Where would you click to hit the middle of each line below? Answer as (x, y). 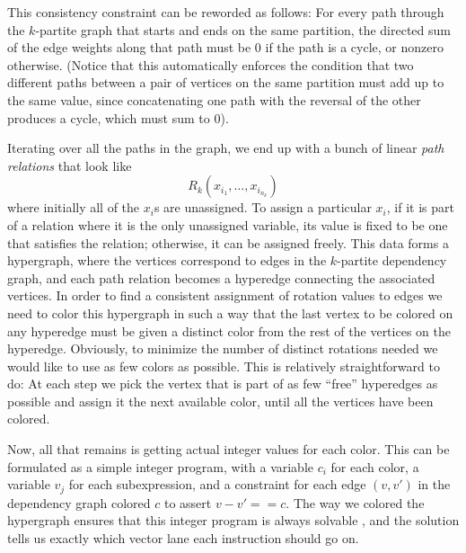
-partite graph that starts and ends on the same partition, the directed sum (243, 29)
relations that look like (70, 165)
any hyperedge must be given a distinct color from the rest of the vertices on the (229, 330)
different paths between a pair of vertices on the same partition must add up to (226, 82)
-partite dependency (392, 260)
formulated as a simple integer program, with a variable (161, 466)
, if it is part (420, 207)
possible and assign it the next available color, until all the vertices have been (220, 401)
